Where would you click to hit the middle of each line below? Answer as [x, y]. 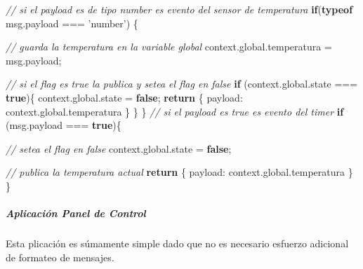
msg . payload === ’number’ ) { [72, 23]
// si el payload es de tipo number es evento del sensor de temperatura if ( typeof [179, 9]
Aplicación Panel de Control [76, 213]
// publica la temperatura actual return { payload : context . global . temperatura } [179, 172]
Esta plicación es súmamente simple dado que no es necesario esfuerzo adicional [177, 243]
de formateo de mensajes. [60, 257]
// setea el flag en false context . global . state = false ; [119, 148]
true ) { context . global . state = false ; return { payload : [124, 97]
